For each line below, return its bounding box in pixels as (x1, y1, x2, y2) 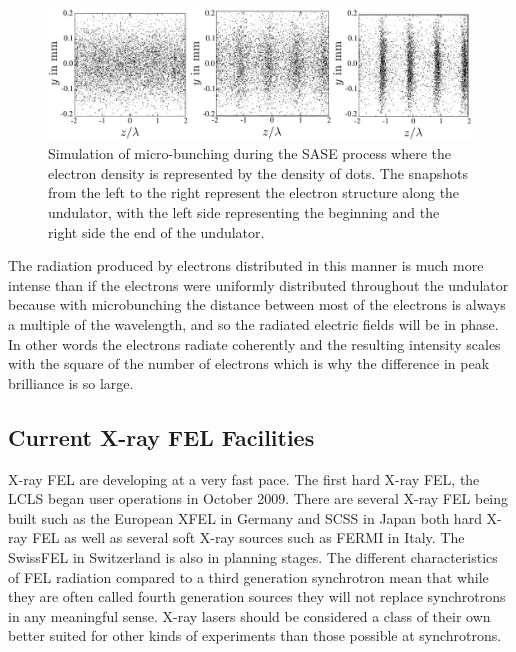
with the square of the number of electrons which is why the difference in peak (8, 353, 490, 374)
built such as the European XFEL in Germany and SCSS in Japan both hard (8, 507, 482, 528)
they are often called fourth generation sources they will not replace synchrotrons (8, 586, 506, 607)
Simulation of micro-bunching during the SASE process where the (48, 143, 452, 164)
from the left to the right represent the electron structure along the (48, 182, 460, 203)
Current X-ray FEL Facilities (8, 421, 315, 452)
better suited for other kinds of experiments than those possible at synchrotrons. (8, 625, 502, 646)
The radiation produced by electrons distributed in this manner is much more (8, 255, 484, 276)
